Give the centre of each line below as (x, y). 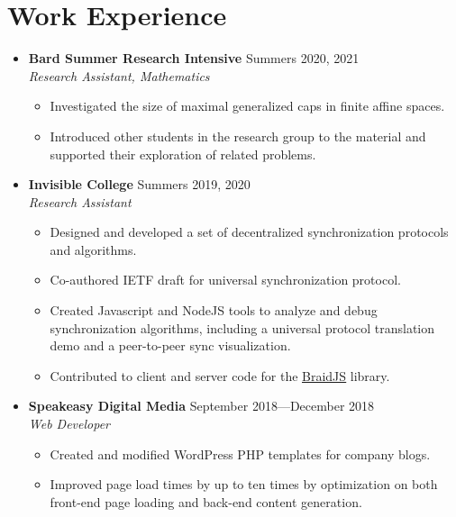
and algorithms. (93, 249)
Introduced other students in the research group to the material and (238, 136)
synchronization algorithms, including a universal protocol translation (242, 327)
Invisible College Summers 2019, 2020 (139, 184)
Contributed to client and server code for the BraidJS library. (220, 375)
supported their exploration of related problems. (183, 154)
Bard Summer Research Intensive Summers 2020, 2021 (194, 58)
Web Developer (69, 424)
